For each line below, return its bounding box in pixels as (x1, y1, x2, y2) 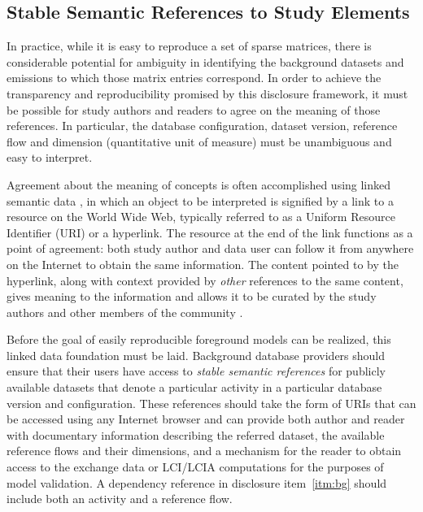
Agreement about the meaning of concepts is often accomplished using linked (7, 176, 391, 193)
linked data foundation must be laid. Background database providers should (7, 346, 386, 363)
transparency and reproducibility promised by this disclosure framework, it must (7, 85, 408, 102)
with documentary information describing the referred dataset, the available (7, 426, 385, 443)
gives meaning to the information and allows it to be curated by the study (7, 288, 377, 305)
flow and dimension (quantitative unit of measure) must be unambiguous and (7, 132, 392, 150)
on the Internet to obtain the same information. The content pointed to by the (7, 255, 399, 272)
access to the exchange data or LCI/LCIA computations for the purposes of (7, 458, 384, 475)
